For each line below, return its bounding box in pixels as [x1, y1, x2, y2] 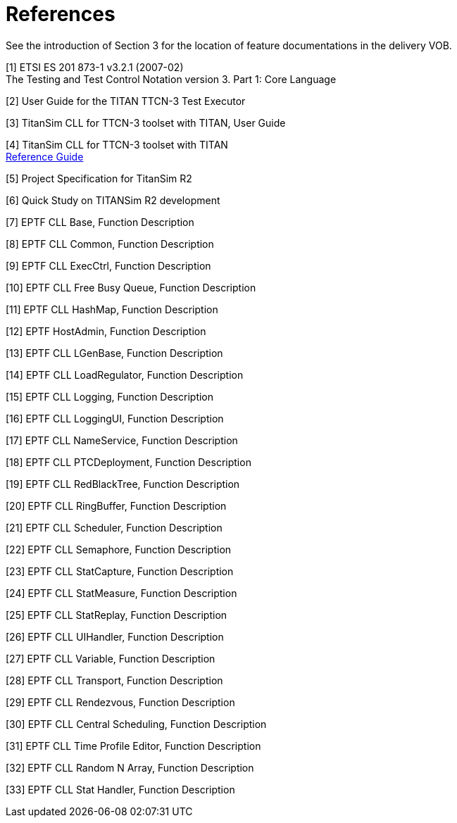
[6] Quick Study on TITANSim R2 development [6, 194, 220, 206]
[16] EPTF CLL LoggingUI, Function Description [6, 412, 224, 425]
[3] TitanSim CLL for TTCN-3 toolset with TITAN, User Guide [6, 116, 286, 129]
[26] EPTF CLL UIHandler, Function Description [6, 630, 224, 643]
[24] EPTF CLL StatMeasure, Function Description [6, 586, 237, 599]
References [6, 2, 115, 26]
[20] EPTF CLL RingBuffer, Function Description [6, 499, 227, 512]
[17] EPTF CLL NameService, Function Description [6, 434, 238, 446]
